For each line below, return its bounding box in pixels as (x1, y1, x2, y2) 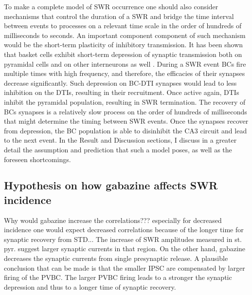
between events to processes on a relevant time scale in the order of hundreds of (4, 20, 242, 31)
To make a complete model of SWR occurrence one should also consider (4, 1, 218, 11)
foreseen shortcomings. (4, 154, 71, 164)
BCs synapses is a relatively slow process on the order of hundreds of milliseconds (4, 106, 247, 116)
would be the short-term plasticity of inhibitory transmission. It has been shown (4, 39, 243, 50)
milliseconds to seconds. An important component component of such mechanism (4, 30, 246, 40)
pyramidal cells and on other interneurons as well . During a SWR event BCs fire (4, 58, 246, 69)
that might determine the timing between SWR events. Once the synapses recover (4, 116, 249, 126)
